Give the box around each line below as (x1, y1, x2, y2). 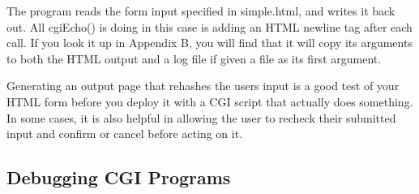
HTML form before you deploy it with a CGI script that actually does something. (6, 93, 413, 110)
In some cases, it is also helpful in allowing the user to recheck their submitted (6, 109, 396, 126)
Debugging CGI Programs (6, 165, 231, 190)
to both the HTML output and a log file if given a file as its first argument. (6, 50, 382, 67)
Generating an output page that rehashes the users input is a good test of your (6, 77, 400, 94)
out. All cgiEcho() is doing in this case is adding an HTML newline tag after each (6, 18, 413, 35)
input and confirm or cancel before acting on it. (6, 125, 243, 142)
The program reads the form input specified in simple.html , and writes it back (6, 2, 395, 19)
